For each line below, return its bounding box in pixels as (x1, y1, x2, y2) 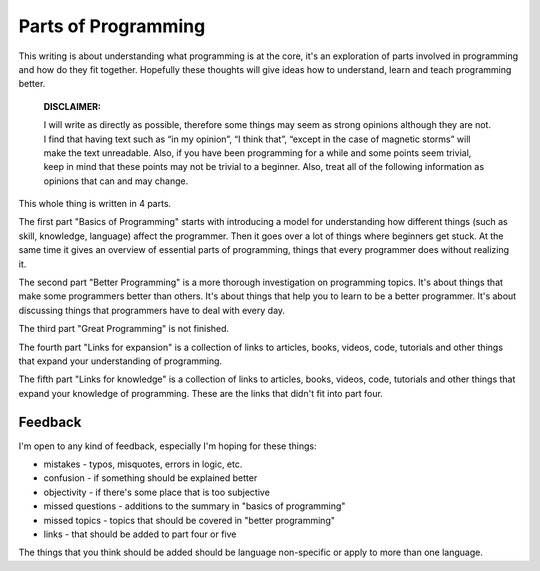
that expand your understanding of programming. (18, 355, 223, 367)
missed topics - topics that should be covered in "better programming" (43, 514, 335, 526)
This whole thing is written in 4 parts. (18, 198, 172, 210)
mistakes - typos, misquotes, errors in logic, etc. (43, 458, 243, 470)
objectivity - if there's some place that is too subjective (43, 486, 270, 498)
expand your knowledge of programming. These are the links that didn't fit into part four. (18, 387, 384, 399)
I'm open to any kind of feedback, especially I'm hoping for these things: (18, 440, 317, 452)
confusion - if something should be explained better (43, 472, 258, 484)
